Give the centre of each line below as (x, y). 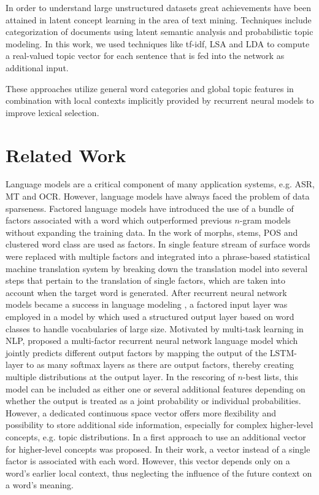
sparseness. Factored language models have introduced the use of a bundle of (150, 208)
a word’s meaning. (40, 485)
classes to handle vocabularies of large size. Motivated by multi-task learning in (155, 328)
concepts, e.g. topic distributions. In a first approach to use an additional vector (156, 436)
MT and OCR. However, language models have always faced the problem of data (158, 196)
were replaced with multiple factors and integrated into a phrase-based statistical (158, 256)
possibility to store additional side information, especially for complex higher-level (159, 425)
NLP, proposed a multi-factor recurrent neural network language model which (152, 341)
